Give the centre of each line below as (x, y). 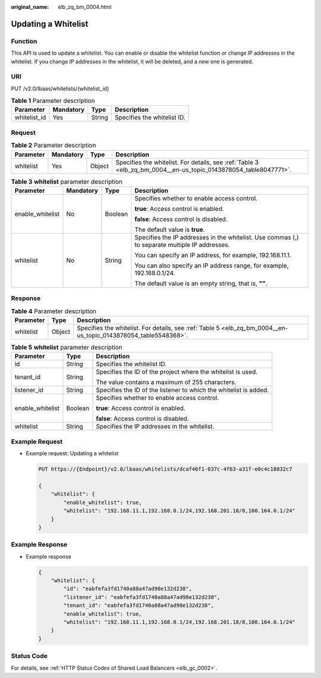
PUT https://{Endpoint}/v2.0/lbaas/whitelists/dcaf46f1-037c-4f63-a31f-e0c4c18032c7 (165, 469)
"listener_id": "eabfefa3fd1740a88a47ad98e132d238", (142, 597)
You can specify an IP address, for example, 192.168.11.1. (213, 255)
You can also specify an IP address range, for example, (212, 266)
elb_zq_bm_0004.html (85, 7)
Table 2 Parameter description (53, 146)
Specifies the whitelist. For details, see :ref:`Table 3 (187, 162)
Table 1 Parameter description (53, 101)
